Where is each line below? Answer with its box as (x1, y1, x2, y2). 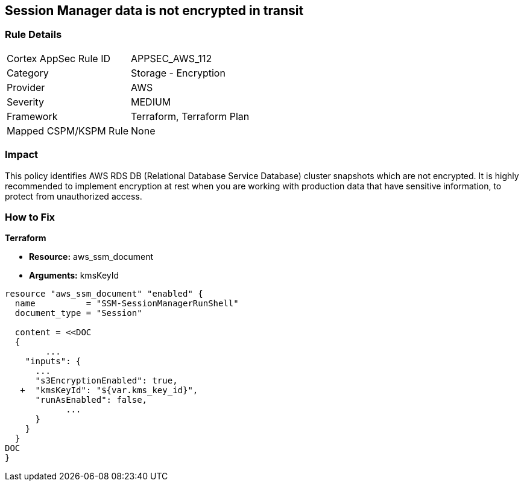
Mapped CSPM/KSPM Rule (7, 124, 129, 137)
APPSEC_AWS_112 (131, 52, 212, 65)
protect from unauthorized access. (5, 191, 142, 201)
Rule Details (5, 28, 62, 41)
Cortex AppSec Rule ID (7, 52, 111, 65)
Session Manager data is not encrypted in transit (5, 3, 304, 18)
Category (7, 66, 49, 79)
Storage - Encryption (131, 66, 226, 79)
